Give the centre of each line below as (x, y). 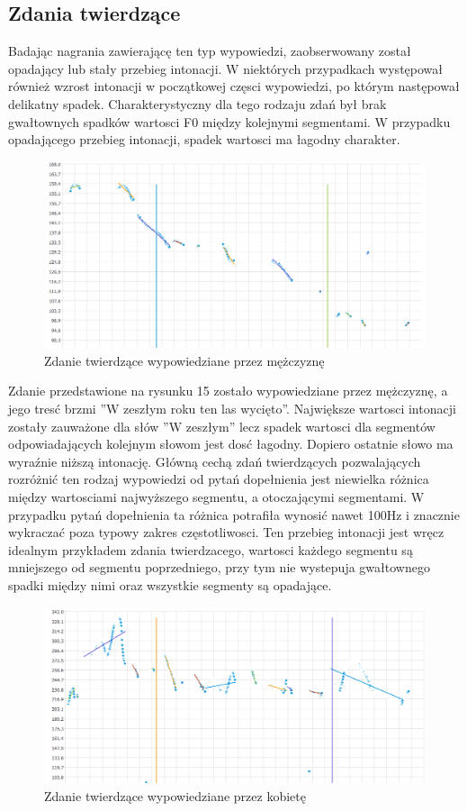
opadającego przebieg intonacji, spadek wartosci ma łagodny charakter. (204, 139)
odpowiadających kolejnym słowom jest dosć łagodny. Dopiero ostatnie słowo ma (231, 444)
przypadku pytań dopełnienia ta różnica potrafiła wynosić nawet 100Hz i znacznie (234, 514)
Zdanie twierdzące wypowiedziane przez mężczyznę (184, 360)
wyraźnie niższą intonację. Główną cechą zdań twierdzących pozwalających (215, 461)
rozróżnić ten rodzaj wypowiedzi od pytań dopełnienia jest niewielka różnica (219, 479)
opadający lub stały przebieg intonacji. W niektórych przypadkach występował (225, 68)
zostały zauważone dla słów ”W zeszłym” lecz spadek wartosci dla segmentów (222, 426)
